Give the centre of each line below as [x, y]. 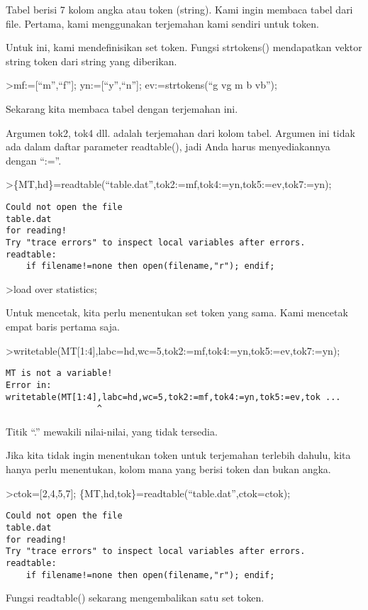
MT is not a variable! [59, 373]
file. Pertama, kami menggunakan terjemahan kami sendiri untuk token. [162, 23]
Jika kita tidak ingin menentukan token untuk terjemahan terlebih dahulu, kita [178, 455]
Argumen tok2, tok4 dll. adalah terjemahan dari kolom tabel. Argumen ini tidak [180, 132]
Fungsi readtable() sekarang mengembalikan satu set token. [135, 598]
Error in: [29, 385]
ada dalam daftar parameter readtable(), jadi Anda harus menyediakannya [168, 146]
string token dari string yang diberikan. [91, 61]
